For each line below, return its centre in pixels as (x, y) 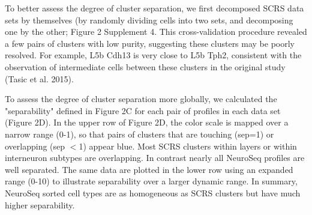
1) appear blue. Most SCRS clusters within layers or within (188, 146)
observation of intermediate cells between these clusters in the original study (145, 66)
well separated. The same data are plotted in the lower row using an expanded (149, 169)
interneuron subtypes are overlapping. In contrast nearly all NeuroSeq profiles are (155, 158)
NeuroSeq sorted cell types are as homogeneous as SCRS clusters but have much (153, 192)
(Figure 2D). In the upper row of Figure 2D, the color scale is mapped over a (147, 122)
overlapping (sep (35, 146)
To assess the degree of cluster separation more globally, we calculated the (141, 99)
